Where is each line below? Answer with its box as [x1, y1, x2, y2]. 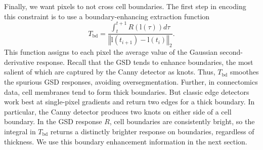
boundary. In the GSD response [4, 116, 102, 127]
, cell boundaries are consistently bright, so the [109, 116, 255, 127]
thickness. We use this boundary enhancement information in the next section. [4, 136, 247, 146]
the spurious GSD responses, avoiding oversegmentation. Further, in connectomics [4, 76, 258, 87]
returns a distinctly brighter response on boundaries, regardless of [50, 126, 254, 136]
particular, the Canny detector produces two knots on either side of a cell [4, 106, 232, 117]
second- [220, 47, 243, 57]
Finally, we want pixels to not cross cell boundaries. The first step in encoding [4, 1, 246, 11]
